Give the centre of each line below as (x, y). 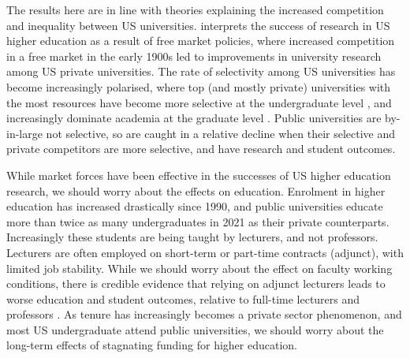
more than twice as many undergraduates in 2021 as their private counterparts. (198, 221)
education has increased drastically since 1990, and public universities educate (195, 206)
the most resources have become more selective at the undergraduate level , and (199, 102)
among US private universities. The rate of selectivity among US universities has (201, 71)
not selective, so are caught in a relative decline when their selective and (221, 133)
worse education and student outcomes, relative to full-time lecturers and (183, 298)
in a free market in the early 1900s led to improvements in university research (194, 56)
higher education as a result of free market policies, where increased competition (201, 41)
